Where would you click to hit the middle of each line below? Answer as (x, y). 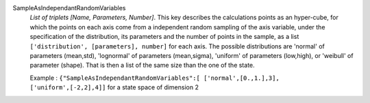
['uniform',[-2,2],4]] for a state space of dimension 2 (114, 87)
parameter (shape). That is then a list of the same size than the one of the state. (142, 65)
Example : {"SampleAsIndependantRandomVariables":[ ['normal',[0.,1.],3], (155, 78)
